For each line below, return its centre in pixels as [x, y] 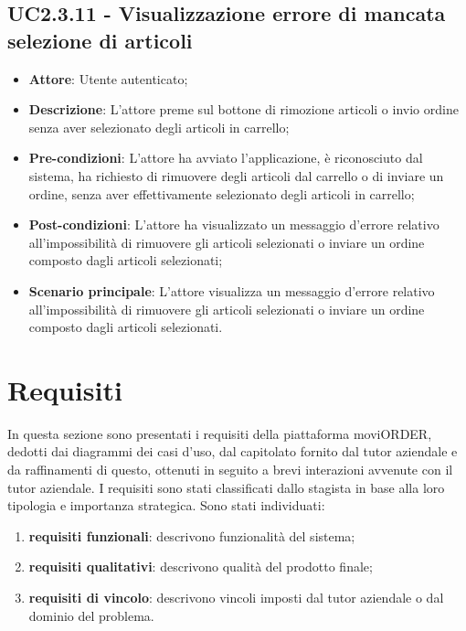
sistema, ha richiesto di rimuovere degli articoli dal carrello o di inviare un [236, 175]
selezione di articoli [100, 40]
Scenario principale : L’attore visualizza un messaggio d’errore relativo [232, 290]
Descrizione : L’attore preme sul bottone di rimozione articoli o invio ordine [244, 109]
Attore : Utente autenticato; [108, 78]
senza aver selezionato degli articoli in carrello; [159, 127]
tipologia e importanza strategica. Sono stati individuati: [166, 505]
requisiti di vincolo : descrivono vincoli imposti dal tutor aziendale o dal [236, 597]
